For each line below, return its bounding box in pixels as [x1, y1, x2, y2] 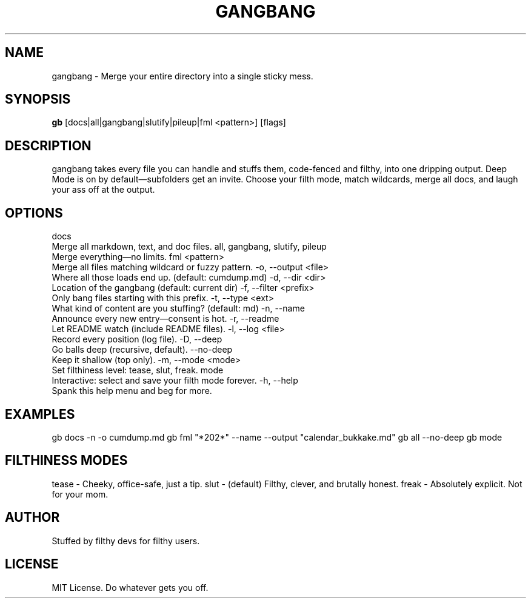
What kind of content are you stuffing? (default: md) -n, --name [52, 303, 305, 314]
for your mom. [52, 488, 109, 499]
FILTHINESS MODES [5, 453, 128, 468]
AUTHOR [5, 510, 60, 525]
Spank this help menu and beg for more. [52, 385, 212, 396]
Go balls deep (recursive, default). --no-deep [52, 344, 233, 355]
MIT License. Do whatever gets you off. [52, 582, 209, 593]
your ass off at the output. [52, 184, 155, 195]
